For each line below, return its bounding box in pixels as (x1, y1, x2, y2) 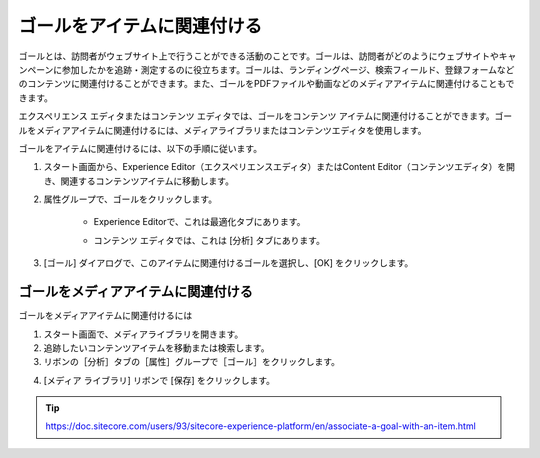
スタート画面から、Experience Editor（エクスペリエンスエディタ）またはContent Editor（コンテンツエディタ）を (43, 161, 507, 173)
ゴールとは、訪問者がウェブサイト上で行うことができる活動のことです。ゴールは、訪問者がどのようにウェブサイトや (18, 50, 499, 62)
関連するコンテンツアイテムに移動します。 (60, 175, 235, 187)
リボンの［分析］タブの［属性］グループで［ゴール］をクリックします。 (43, 356, 340, 368)
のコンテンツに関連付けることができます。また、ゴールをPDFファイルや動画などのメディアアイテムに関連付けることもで (18, 78, 515, 90)
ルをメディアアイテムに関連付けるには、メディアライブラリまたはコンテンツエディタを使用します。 (18, 124, 427, 136)
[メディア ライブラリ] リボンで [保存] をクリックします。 (43, 374, 275, 386)
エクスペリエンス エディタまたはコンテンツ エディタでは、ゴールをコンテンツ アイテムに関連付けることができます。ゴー (18, 110, 513, 122)
